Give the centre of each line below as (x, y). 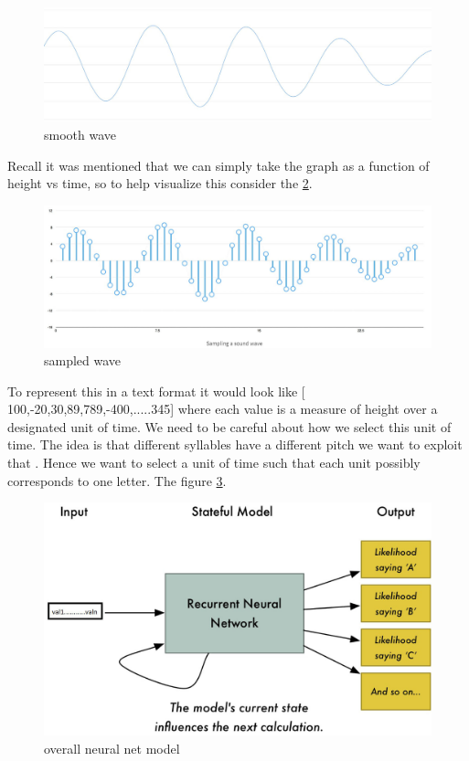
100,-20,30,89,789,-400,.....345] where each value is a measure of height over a (223, 409)
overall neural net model (112, 748)
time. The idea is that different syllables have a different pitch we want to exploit (235, 444)
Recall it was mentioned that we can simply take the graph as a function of (219, 165)
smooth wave (80, 135)
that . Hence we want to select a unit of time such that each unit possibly (214, 463)
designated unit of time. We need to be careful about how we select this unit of (229, 426)
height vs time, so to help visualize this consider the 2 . (160, 183)
